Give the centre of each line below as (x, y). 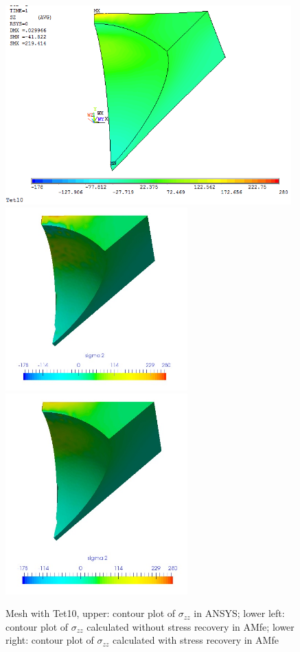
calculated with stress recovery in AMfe (196, 640)
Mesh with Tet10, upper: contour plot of (91, 613)
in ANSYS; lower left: (239, 613)
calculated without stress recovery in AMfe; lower (191, 626)
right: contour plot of (50, 640)
